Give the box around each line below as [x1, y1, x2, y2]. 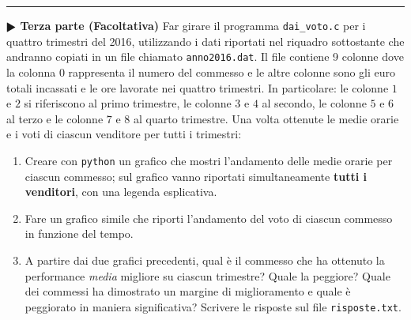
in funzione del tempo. [25, 225, 134, 242]
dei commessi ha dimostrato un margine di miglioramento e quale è [25, 283, 351, 299]
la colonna [6, 63, 56, 80]
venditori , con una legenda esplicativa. [25, 183, 217, 200]
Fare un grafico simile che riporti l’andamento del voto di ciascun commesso [25, 209, 393, 226]
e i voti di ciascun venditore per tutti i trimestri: [6, 126, 242, 142]
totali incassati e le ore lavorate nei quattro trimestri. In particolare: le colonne [6, 79, 389, 96]
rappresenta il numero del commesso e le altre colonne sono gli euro [68, 63, 396, 80]
